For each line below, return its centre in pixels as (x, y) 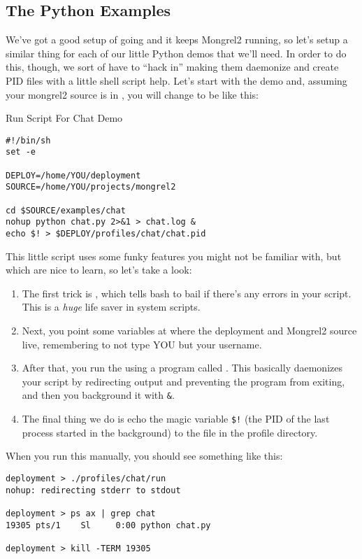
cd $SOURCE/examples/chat (66, 210)
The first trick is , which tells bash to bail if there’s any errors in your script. (187, 293)
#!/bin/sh (28, 140)
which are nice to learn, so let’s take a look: (99, 270)
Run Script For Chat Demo (64, 118)
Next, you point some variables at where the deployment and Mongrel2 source (189, 331)
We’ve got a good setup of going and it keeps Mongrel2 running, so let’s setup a (177, 40)
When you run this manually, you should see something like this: (144, 456)
